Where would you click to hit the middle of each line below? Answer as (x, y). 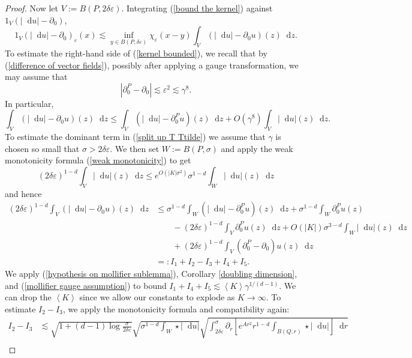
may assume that (36, 77)
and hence (23, 193)
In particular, (29, 103)
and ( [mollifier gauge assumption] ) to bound (86, 285)
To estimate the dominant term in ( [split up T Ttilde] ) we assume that (135, 137)
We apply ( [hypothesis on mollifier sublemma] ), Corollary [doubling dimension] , (151, 274)
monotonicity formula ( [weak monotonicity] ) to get (98, 160)
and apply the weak (257, 148)
